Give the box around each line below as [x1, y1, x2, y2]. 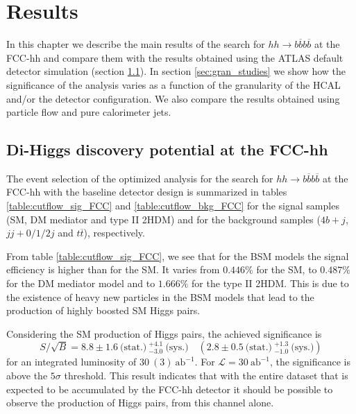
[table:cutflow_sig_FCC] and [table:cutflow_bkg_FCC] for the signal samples [6, 198, 339, 213]
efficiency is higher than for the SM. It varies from [6, 262, 220, 277]
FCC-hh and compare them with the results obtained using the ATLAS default [6, 50, 344, 64]
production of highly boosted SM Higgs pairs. [6, 303, 201, 318]
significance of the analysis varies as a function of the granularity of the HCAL [6, 77, 341, 92]
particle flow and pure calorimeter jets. [6, 105, 171, 119]
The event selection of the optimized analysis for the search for [6, 171, 273, 185]
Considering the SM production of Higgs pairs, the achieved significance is [6, 326, 322, 340]
